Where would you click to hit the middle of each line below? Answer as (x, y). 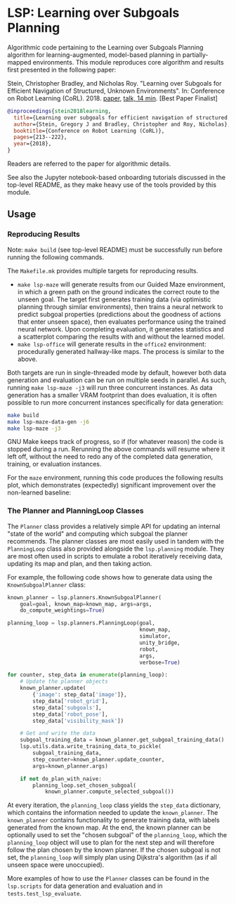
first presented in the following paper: (62, 70)
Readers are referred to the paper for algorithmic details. (89, 164)
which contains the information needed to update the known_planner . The (113, 813)
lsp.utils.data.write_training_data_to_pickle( (91, 747)
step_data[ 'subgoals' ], (67, 707)
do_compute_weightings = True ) (63, 610)
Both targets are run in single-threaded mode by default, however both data (117, 372)
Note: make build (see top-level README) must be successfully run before (115, 249)
